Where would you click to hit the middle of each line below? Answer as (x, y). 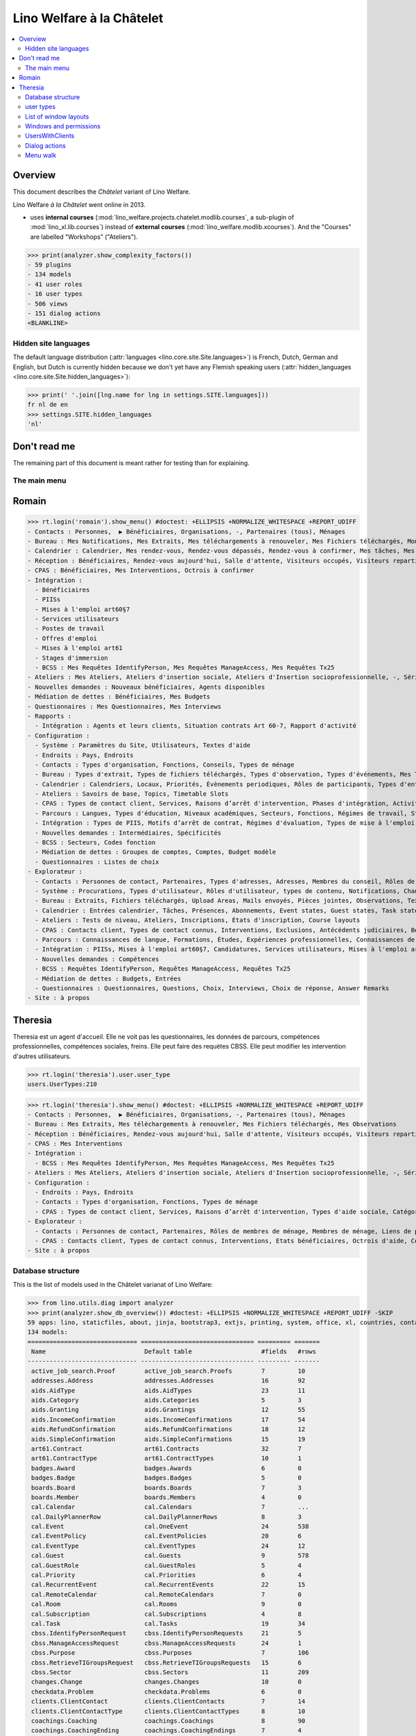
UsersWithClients (50, 136)
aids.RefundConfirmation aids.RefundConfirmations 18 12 (168, 1429)
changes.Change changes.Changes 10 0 (166, 1682)
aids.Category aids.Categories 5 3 (166, 1400)
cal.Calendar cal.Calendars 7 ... (170, 1507)
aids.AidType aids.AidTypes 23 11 (168, 1390)
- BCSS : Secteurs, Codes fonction (95, 843)
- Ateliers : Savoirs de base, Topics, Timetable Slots (132, 794)
